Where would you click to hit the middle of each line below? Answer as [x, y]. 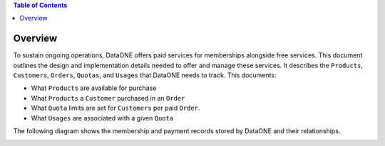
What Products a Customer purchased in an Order [108, 98]
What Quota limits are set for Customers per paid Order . [115, 108]
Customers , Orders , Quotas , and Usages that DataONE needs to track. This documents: [145, 75]
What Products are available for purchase [94, 88]
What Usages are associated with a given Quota [102, 118]
